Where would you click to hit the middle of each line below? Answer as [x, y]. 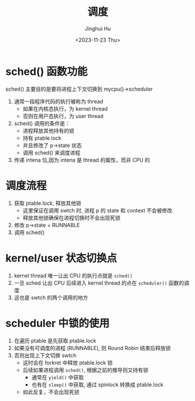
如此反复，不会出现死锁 [51, 392]
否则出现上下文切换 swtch [45, 355]
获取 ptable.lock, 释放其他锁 [47, 203]
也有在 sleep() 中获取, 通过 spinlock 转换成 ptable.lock [97, 385]
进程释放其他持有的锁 [48, 131]
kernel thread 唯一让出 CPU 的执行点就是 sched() [73, 275]
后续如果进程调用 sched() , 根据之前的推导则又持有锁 [85, 370]
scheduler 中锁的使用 [57, 323]
